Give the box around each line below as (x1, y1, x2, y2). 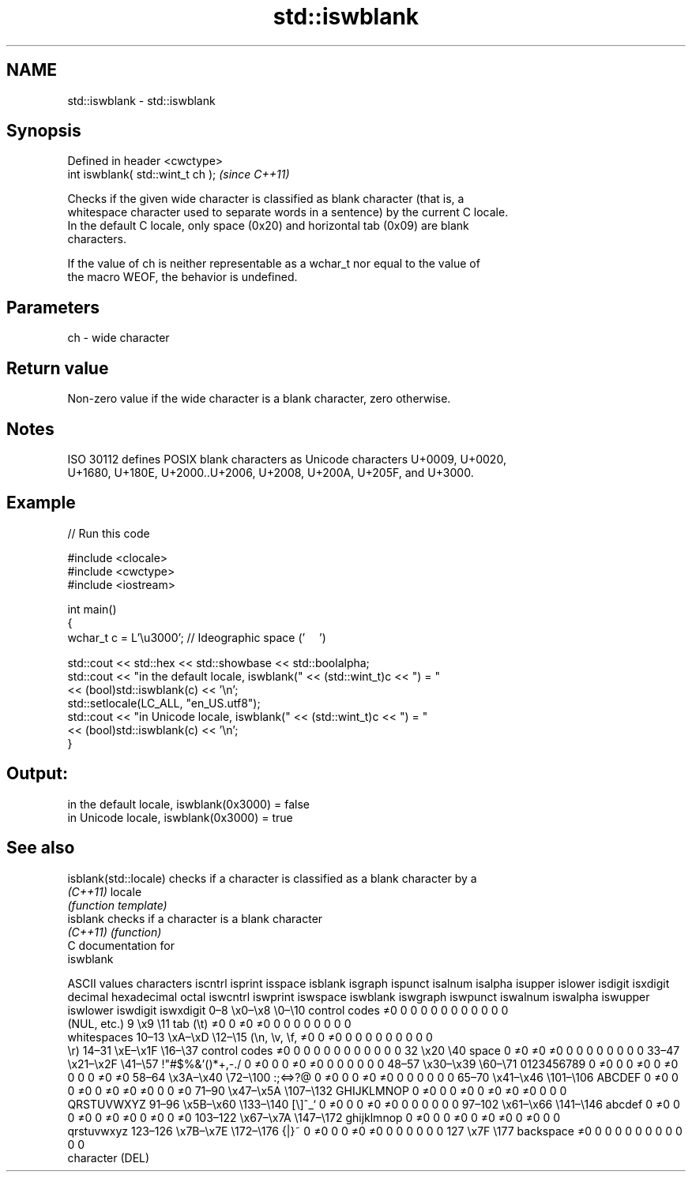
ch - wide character (67, 331, 170, 345)
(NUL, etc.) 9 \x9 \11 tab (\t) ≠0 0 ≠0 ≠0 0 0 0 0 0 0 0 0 (67, 1016, 352, 1030)
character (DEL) (67, 1150, 150, 1165)
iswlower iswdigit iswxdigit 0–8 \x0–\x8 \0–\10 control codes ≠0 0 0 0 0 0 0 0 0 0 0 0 (67, 1003, 509, 1017)
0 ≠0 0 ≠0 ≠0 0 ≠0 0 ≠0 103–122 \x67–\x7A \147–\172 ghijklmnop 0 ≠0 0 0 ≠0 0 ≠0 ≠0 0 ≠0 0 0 (67, 1110, 561, 1124)
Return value (6, 358, 109, 378)
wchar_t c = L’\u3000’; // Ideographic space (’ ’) (67, 630, 326, 644)
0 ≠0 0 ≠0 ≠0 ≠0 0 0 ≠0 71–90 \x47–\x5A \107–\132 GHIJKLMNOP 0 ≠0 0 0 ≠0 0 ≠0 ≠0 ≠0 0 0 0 (67, 1083, 567, 1097)
